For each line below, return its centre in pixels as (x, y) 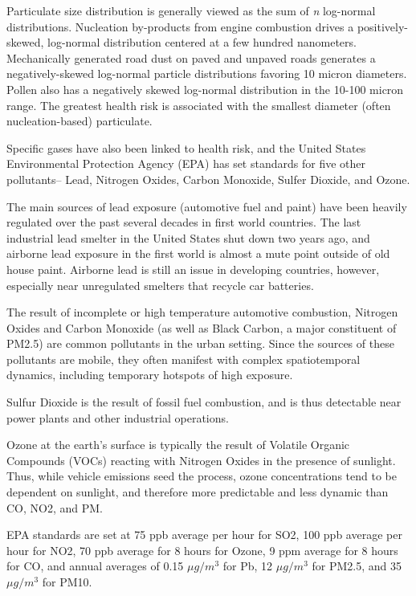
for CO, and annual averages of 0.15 (95, 566)
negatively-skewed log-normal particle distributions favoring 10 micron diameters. (207, 73)
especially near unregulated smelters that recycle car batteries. (160, 285)
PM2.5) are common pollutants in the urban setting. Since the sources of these (200, 343)
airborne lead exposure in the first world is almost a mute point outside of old (198, 253)
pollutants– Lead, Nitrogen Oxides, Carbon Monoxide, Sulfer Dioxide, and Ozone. (208, 179)
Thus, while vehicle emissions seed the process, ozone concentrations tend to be (202, 476)
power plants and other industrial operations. (118, 417)
